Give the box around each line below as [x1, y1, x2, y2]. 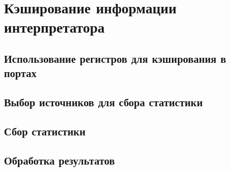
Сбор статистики [4, 123, 86, 138]
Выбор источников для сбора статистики [4, 94, 203, 110]
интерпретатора [4, 17, 105, 37]
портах [4, 65, 37, 81]
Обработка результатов [4, 152, 115, 168]
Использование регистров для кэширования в [4, 50, 227, 66]
